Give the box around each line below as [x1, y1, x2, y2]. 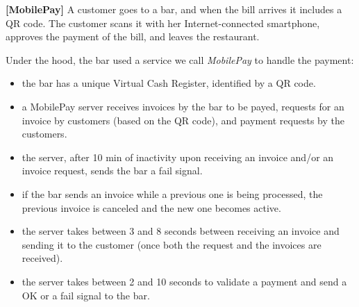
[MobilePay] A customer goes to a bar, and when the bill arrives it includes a [6, 2, 342, 16]
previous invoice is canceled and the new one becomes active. [22, 200, 281, 215]
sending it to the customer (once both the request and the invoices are [22, 237, 322, 251]
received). [22, 251, 63, 265]
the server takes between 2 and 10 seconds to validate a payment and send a [22, 274, 347, 288]
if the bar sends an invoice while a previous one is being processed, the [22, 186, 323, 201]
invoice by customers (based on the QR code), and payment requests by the [22, 113, 344, 127]
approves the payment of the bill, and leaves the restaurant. [6, 29, 260, 44]
